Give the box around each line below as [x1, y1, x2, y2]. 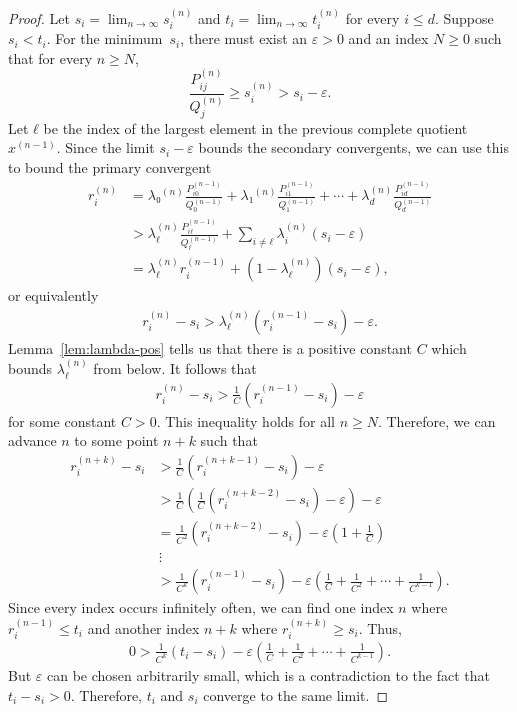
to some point [74, 430, 159, 451]
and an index [348, 28, 429, 49]
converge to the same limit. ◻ [203, 684, 388, 705]
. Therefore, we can [377, 410, 496, 431]
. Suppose [434, 7, 494, 28]
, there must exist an [180, 28, 308, 49]
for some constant [8, 410, 117, 431]
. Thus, [358, 617, 402, 638]
